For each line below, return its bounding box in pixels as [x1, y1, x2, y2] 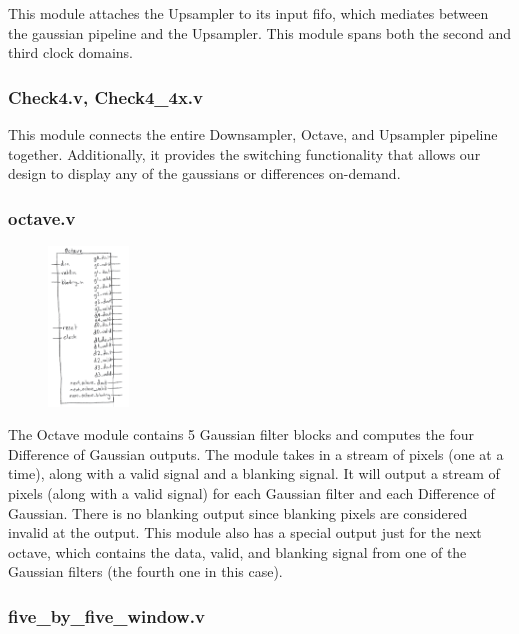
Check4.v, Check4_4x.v [8, 84, 204, 109]
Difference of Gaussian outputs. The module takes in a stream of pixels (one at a [8, 443, 504, 464]
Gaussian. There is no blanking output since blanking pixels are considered [8, 502, 468, 523]
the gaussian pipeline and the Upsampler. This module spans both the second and [8, 22, 512, 43]
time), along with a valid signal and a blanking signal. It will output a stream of [8, 463, 500, 484]
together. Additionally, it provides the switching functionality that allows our [8, 143, 481, 164]
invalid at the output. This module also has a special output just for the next [8, 522, 482, 543]
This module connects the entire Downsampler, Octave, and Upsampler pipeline [8, 124, 498, 144]
